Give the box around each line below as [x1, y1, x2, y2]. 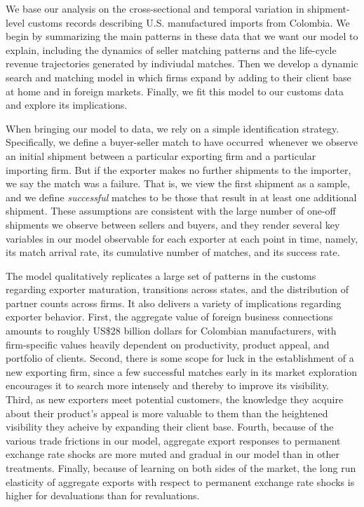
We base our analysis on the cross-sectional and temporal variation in [6, 1, 304, 15]
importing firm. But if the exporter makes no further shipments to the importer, [6, 162, 351, 177]
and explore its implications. [6, 97, 128, 112]
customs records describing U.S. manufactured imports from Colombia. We [27, 15, 350, 29]
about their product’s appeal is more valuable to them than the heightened [6, 405, 328, 420]
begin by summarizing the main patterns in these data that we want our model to [6, 29, 358, 43]
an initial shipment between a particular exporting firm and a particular [6, 148, 316, 163]
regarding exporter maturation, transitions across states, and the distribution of [6, 282, 349, 297]
